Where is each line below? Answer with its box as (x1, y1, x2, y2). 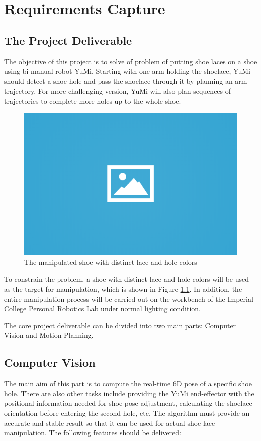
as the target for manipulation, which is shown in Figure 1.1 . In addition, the (4, 283, 242, 294)
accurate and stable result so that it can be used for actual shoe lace (4, 417, 215, 428)
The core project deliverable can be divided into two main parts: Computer (4, 320, 236, 330)
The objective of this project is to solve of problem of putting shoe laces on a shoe (4, 56, 257, 66)
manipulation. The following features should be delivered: (4, 427, 181, 438)
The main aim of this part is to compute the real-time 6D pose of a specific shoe (4, 378, 252, 389)
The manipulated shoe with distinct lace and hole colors (24, 256, 197, 267)
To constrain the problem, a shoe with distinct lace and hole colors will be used (4, 274, 249, 284)
